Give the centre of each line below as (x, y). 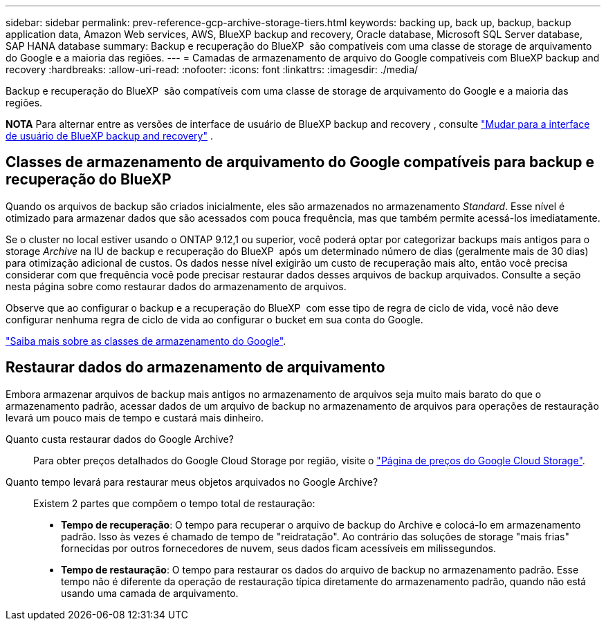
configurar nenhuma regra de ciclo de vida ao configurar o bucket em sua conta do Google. (214, 319)
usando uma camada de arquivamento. (150, 593)
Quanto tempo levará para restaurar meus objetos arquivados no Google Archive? (192, 482)
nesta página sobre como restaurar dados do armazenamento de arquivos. (176, 286)
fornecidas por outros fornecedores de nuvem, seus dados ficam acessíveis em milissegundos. (278, 548)
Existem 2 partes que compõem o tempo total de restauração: (174, 503)
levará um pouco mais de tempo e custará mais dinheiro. (135, 417)
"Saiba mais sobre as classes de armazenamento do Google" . (146, 341)
